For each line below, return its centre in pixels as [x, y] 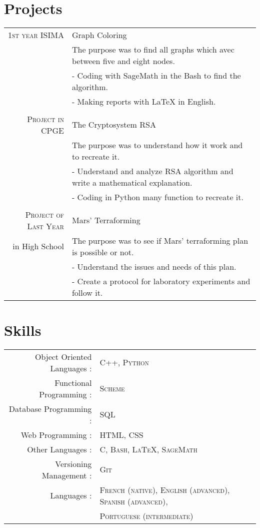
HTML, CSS [121, 434]
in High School [38, 246]
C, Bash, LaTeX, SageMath [148, 449]
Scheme [112, 388]
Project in [45, 119]
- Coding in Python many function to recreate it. [157, 197]
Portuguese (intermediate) [146, 515]
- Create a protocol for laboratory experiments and [161, 281]
